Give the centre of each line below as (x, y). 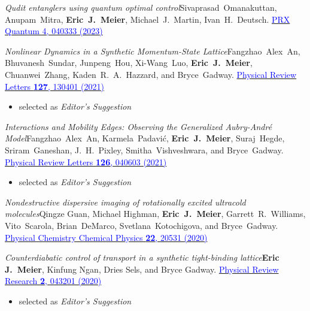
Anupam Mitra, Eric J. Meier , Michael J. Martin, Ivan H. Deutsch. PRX (148, 19)
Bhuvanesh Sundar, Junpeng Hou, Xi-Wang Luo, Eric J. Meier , (129, 63)
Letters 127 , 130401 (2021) (55, 86)
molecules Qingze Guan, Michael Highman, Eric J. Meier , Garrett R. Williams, (155, 214)
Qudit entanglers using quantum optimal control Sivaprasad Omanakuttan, (141, 7)
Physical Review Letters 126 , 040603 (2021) (86, 161)
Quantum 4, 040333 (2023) (54, 31)
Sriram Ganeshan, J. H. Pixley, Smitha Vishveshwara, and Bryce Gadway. (144, 150)
